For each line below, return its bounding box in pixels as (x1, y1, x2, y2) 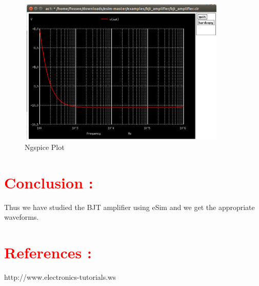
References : (4, 242, 92, 263)
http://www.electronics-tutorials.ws (4, 272, 116, 282)
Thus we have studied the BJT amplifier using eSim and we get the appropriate (4, 201, 255, 212)
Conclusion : (4, 171, 93, 193)
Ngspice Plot (25, 142, 65, 152)
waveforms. (4, 212, 39, 222)
